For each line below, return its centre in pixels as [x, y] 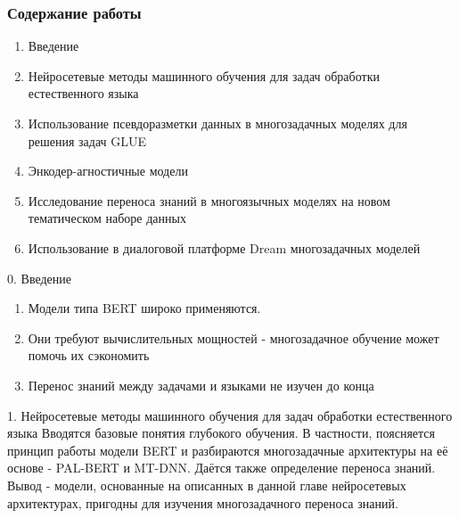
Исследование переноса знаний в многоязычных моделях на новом [209, 200]
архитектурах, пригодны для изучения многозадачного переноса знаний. [203, 502]
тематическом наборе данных [107, 218]
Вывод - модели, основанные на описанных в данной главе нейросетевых [207, 485]
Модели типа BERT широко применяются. [144, 308]
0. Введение [39, 278]
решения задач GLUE [87, 140]
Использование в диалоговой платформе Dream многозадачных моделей [224, 247]
